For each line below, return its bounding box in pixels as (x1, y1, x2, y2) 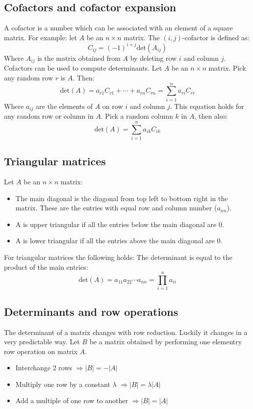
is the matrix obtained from (37, 52, 121, 63)
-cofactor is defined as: (182, 32, 250, 42)
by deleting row (130, 52, 177, 63)
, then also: (194, 111, 228, 121)
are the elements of (36, 101, 93, 111)
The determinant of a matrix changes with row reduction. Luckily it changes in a (4, 327, 248, 337)
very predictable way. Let (4, 336, 80, 347)
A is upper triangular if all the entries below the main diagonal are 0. (15, 219, 224, 229)
